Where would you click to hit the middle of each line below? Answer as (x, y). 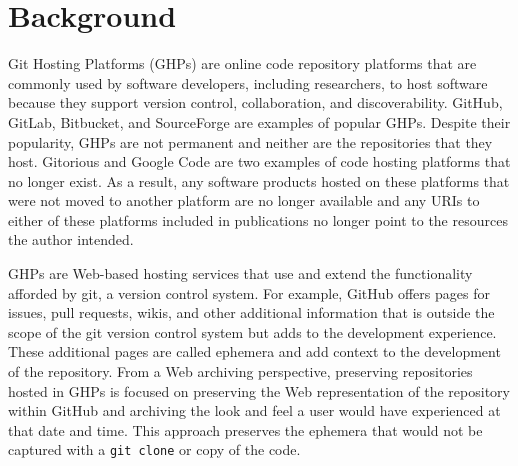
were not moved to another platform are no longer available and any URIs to (244, 200)
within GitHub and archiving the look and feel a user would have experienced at (254, 410)
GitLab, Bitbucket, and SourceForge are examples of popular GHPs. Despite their (259, 121)
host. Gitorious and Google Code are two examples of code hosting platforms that (259, 161)
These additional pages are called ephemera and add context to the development (254, 351)
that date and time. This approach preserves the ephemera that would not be (245, 429)
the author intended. (71, 239)
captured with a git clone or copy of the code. (154, 449)
